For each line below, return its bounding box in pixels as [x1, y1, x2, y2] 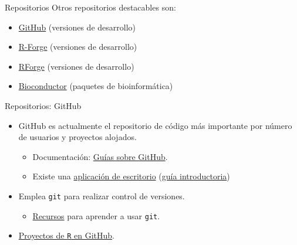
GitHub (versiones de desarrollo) [18, 21, 136, 33]
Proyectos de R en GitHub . [18, 229, 114, 241]
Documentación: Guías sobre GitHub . [32, 150, 168, 162]
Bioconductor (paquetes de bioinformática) [18, 80, 173, 92]
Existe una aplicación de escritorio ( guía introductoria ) [32, 170, 230, 182]
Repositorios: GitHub [5, 99, 82, 111]
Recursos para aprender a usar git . [32, 209, 160, 222]
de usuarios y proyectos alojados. [18, 131, 137, 143]
